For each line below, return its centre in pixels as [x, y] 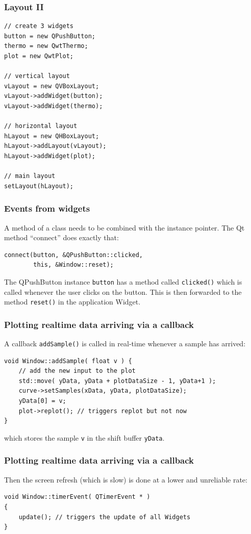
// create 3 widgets [39, 26]
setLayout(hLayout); [39, 186]
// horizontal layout [41, 126]
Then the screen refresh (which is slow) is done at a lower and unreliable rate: [126, 479]
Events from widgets [47, 208]
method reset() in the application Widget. [72, 302]
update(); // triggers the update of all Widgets [105, 517]
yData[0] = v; [42, 401]
